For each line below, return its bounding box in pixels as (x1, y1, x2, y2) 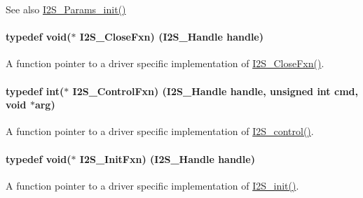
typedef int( (6, 83, 64, 98)
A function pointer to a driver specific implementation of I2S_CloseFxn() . (6, 56, 324, 71)
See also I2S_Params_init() (6, 2, 126, 16)
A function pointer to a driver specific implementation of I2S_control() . (6, 124, 314, 139)
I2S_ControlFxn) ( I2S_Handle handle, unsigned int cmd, (72, 83, 358, 98)
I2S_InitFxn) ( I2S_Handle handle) (79, 151, 255, 166)
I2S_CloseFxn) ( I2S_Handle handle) (79, 29, 264, 44)
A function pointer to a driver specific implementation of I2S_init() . (6, 178, 299, 192)
